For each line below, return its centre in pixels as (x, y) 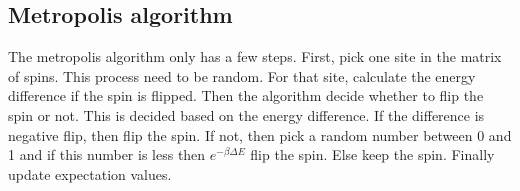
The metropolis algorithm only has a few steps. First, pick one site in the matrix (255, 56)
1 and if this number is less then (107, 154)
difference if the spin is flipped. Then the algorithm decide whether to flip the (246, 95)
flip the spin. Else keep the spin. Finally (372, 154)
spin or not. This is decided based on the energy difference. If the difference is (246, 114)
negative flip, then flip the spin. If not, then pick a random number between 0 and (260, 134)
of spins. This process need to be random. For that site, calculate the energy (242, 75)
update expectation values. (90, 173)
